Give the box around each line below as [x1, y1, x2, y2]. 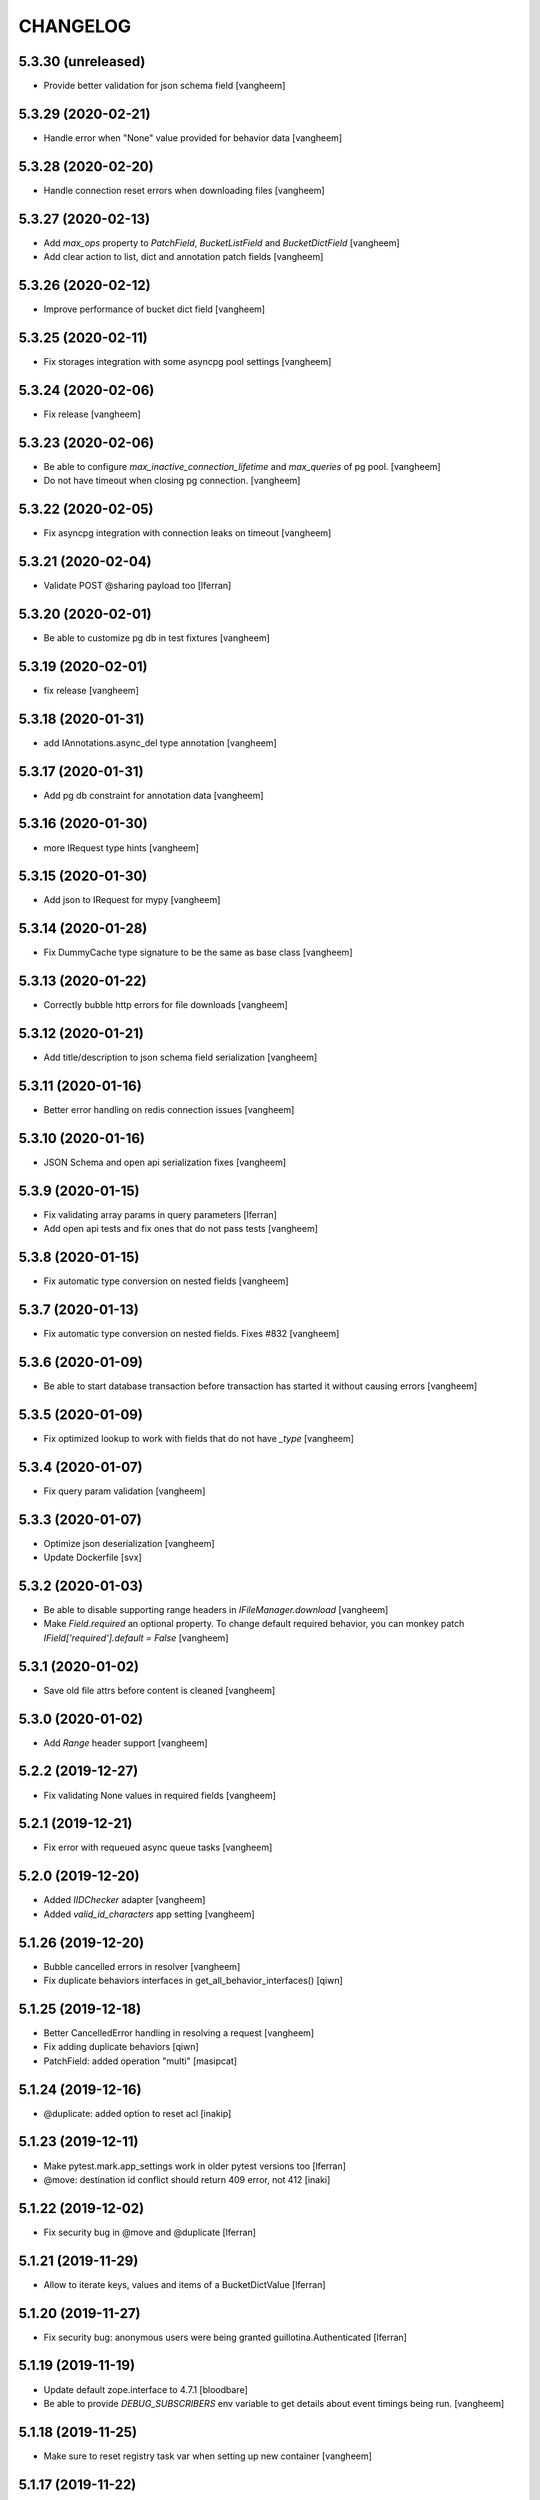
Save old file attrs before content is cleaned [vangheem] [43, 1684, 276, 1696]
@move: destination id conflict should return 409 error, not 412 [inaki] [43, 2173, 331, 2185]
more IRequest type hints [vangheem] [43, 841, 200, 854]
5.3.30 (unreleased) [18, 53, 146, 70]
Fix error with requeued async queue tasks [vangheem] [43, 1841, 273, 1854]
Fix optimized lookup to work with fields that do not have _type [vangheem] [43, 1432, 355, 1444]
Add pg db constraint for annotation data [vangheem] [43, 789, 264, 801]
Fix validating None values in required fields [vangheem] [43, 1789, 277, 1801]
